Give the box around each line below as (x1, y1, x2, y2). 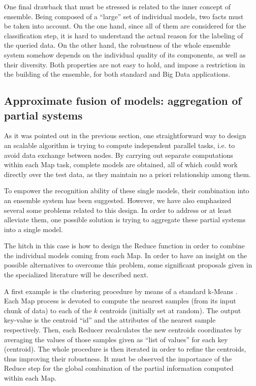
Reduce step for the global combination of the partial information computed (4, 363, 234, 373)
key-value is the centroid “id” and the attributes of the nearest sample (4, 315, 216, 325)
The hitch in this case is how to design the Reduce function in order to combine (4, 240, 245, 251)
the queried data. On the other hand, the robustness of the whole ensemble (4, 40, 230, 50)
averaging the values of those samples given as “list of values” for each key (4, 334, 228, 344)
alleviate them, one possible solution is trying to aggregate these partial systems (4, 214, 246, 225)
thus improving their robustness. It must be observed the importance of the (4, 353, 232, 363)
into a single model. (4, 224, 63, 234)
